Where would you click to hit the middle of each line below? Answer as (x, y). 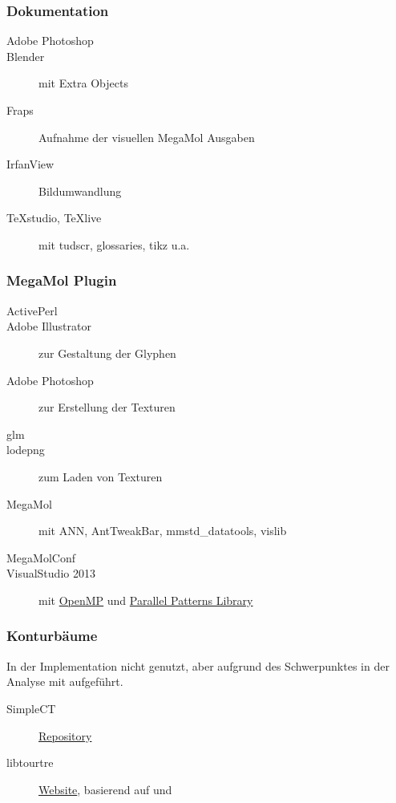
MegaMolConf (41, 557)
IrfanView (30, 164)
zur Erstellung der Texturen (107, 407)
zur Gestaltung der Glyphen (107, 353)
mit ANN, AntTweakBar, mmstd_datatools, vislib (163, 531)
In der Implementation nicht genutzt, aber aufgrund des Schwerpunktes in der (198, 665)
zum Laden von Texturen (101, 476)
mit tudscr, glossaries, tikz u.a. (114, 244)
